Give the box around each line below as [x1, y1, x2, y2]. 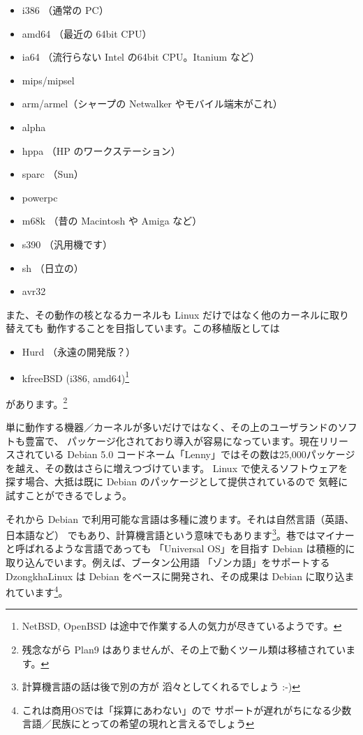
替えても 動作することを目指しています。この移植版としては [6, 321, 280, 335]
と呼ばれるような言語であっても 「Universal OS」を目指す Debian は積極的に [6, 541, 355, 556]
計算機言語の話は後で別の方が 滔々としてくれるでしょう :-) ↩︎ [22, 679, 301, 694]
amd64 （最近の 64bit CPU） [22, 26, 152, 40]
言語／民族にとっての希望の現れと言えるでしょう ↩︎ [22, 716, 254, 731]
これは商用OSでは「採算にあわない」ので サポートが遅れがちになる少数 [22, 702, 352, 717]
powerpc [22, 190, 58, 204]
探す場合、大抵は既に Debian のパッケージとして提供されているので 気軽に [6, 474, 348, 489]
